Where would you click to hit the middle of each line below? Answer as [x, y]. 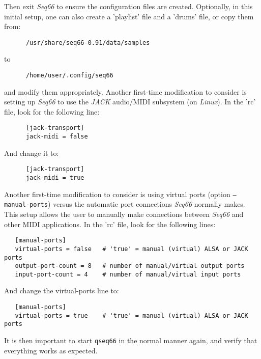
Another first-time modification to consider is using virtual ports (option [117, 194]
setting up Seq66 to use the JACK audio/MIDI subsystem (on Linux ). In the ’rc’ [130, 102]
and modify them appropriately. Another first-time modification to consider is [125, 91]
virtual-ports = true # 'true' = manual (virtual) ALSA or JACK [132, 315]
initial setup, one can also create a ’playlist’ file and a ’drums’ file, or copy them [129, 16]
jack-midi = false [57, 137]
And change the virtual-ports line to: [62, 291]
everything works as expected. [51, 350]
